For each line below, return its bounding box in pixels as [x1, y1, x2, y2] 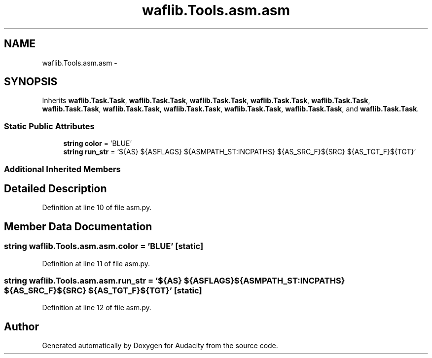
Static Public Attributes [4, 121, 95, 131]
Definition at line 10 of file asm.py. [42, 203, 152, 212]
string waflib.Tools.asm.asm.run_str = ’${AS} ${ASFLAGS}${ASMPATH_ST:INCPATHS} [4, 276, 345, 286]
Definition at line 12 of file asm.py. [42, 303, 151, 312]
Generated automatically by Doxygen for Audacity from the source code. [42, 341, 278, 350]
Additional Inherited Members [4, 164, 121, 174]
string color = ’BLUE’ [63, 139, 132, 148]
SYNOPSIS [4, 75, 58, 88]
